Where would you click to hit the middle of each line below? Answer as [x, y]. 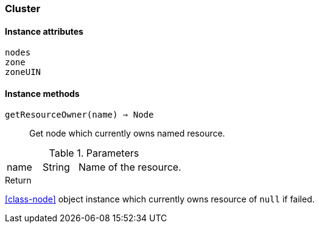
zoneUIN [23, 72]
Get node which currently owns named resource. [127, 134]
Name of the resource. [130, 167]
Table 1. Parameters [94, 153]
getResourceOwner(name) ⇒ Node [79, 115]
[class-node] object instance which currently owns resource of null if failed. [160, 199]
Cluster [23, 9]
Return [18, 180]
